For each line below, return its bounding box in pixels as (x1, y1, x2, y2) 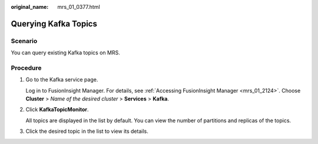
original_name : (11, 4, 49, 10)
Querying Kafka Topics (11, 18, 97, 29)
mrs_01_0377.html (57, 4, 100, 10)
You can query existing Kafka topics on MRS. (11, 49, 120, 56)
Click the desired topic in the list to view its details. (25, 127, 148, 135)
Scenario (11, 37, 38, 45)
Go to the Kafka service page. (25, 76, 98, 83)
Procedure (11, 64, 42, 72)
